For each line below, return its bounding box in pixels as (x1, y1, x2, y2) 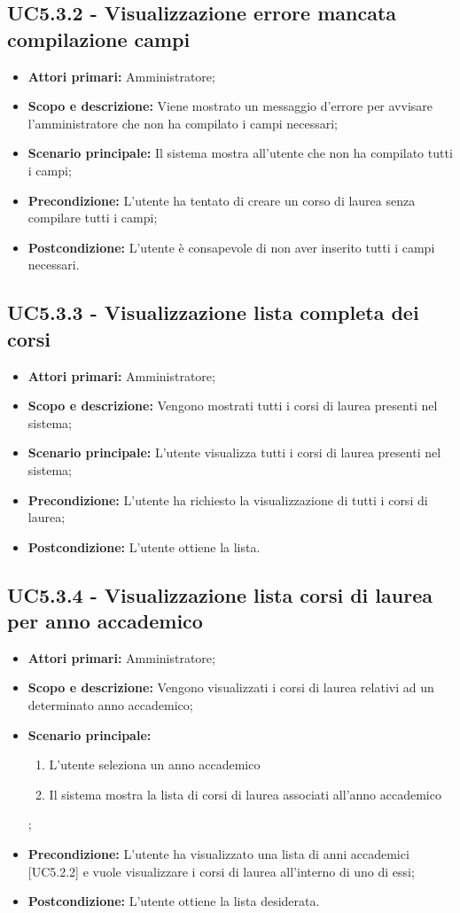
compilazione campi (7, 25, 191, 52)
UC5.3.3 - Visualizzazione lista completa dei (7, 299, 419, 326)
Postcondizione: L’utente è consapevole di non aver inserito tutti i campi (27, 238, 435, 256)
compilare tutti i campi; (27, 208, 158, 227)
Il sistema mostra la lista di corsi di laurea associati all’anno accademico (49, 784, 441, 803)
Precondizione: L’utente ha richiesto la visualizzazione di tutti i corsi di (27, 490, 428, 509)
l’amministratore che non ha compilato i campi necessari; (27, 113, 338, 132)
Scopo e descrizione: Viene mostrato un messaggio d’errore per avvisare (27, 97, 433, 115)
